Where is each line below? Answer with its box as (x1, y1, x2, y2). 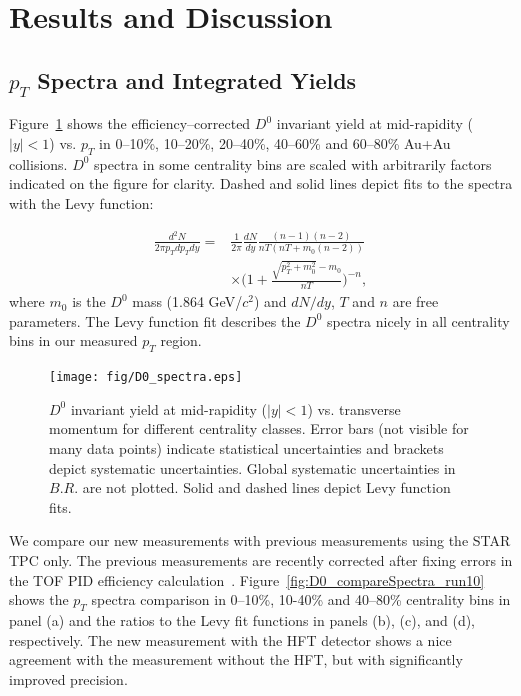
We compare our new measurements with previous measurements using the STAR (9, 530, 511, 551)
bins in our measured (9, 330, 138, 351)
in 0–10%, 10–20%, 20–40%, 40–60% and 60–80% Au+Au (99, 132, 451, 153)
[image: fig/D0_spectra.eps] (49, 370, 243, 385)
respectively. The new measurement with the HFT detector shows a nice (9, 629, 452, 650)
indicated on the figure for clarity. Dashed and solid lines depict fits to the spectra (9, 173, 513, 194)
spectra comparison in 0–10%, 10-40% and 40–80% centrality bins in (91, 589, 511, 610)
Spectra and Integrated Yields (37, 64, 357, 95)
